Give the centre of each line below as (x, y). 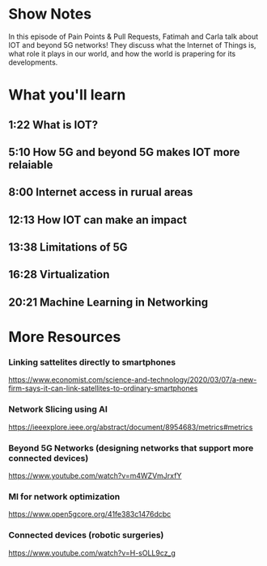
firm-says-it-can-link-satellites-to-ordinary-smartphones (103, 388)
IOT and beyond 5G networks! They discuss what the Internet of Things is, (132, 44)
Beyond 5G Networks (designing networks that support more (131, 448)
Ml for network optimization (64, 496)
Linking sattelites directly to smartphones (92, 362)
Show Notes (50, 14)
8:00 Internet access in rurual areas (101, 192)
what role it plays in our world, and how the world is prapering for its (122, 53)
